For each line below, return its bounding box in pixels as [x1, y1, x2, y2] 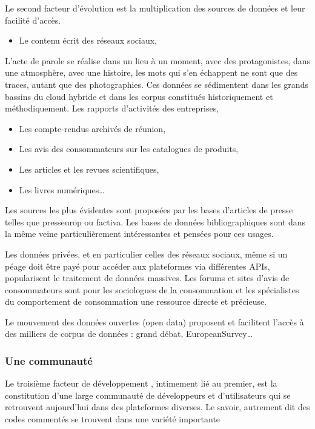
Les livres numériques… [19, 183, 105, 196]
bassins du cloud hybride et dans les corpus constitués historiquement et [5, 90, 273, 102]
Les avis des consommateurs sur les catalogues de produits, [19, 142, 239, 155]
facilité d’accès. [5, 13, 61, 26]
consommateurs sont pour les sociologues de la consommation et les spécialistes [5, 283, 299, 296]
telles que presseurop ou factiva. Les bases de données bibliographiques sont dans [5, 215, 306, 228]
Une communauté [5, 353, 93, 368]
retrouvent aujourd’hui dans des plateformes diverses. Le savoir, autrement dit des [5, 401, 310, 413]
